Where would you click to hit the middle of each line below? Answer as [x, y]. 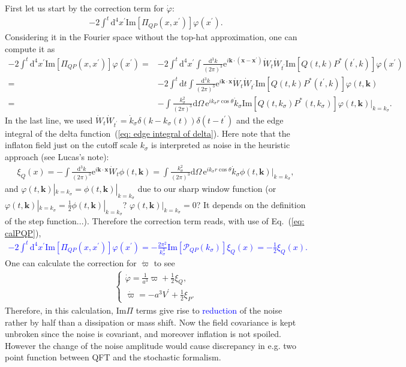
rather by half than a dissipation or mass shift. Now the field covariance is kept [151, 322]
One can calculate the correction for [71, 263]
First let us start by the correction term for [85, 8]
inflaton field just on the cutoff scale [71, 145]
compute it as [30, 48]
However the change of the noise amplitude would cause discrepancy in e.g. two [151, 345]
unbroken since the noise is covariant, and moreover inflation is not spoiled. [143, 334]
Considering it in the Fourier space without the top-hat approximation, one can [151, 37]
